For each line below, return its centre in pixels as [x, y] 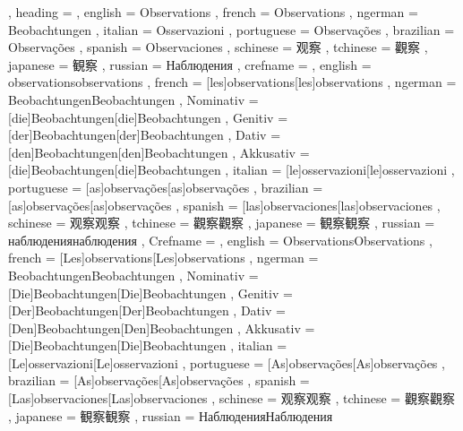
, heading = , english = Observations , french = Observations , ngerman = [213, 12]
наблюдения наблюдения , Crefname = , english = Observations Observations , [220, 240]
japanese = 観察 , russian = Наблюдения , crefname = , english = [190, 64]
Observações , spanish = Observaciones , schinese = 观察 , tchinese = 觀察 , [218, 47]
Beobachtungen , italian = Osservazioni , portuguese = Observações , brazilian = [231, 29]
